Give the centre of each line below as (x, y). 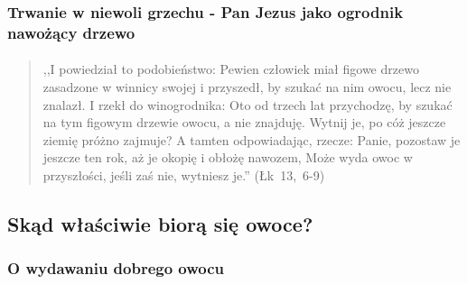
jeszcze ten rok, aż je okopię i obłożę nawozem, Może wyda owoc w (228, 157)
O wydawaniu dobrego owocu (116, 268)
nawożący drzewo (71, 32)
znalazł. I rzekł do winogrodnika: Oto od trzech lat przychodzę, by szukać (248, 104)
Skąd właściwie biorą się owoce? (160, 223)
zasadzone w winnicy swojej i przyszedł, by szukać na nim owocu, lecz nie (247, 86)
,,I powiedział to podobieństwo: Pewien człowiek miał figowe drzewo (231, 69)
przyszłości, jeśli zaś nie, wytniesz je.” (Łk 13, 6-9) (184, 174)
